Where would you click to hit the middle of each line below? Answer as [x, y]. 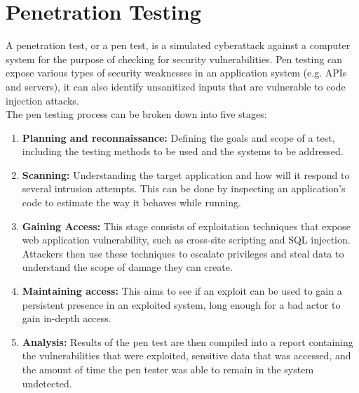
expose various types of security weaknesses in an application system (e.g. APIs [176, 73]
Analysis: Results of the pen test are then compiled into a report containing [188, 341]
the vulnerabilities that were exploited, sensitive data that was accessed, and [187, 355]
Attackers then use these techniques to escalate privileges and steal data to [183, 253]
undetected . [47, 383]
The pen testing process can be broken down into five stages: [136, 114]
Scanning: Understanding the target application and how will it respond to [186, 174]
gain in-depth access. [67, 318]
